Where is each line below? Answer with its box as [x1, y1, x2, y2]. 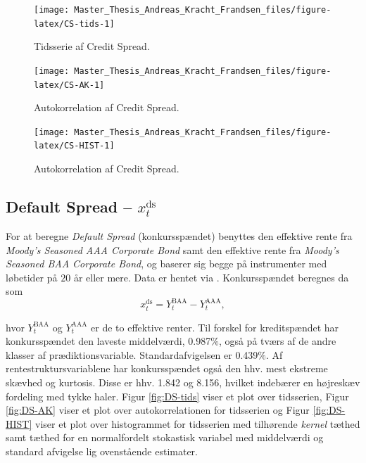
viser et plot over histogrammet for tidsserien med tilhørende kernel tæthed [35, 416, 360, 431]
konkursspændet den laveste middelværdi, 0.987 [6, 334, 211, 348]
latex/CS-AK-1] [34, 80, 105, 90]
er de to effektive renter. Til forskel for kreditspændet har [91, 319, 339, 334]
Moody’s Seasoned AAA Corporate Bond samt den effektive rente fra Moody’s [6, 242, 339, 257]
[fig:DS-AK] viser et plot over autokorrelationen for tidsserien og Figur [6, 402, 310, 417]
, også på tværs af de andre [218, 334, 336, 348]
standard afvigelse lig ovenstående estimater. [6, 443, 198, 458]
